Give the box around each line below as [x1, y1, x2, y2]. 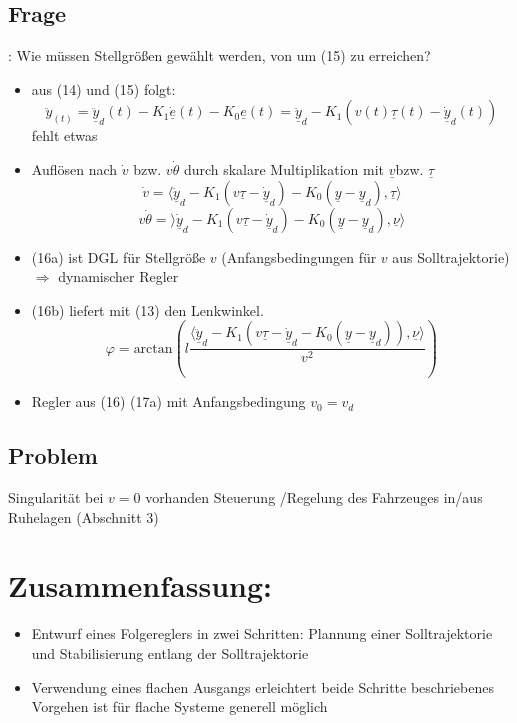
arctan [133, 341, 173, 356]
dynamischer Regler [58, 266, 179, 287]
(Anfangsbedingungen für [221, 246, 377, 267]
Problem [8, 440, 98, 471]
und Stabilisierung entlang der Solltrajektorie [31, 643, 309, 663]
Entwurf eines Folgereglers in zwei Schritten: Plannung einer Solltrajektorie [31, 623, 493, 644]
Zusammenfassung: [8, 565, 272, 606]
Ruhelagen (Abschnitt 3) [8, 506, 159, 527]
